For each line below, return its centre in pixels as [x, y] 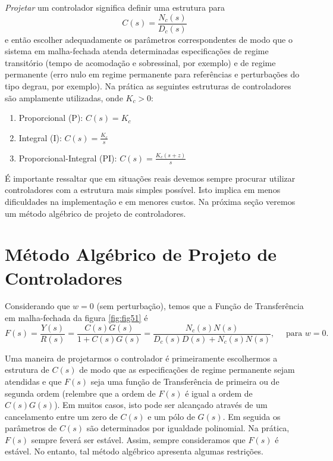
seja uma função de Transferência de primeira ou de [185, 381]
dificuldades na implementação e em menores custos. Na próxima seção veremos [150, 201]
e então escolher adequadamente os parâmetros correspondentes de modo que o [149, 39]
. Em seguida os [252, 416]
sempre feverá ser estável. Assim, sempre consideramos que [138, 439]
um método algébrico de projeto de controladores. [95, 213]
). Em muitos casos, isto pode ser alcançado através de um [161, 405]
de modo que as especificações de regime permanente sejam [187, 370]
